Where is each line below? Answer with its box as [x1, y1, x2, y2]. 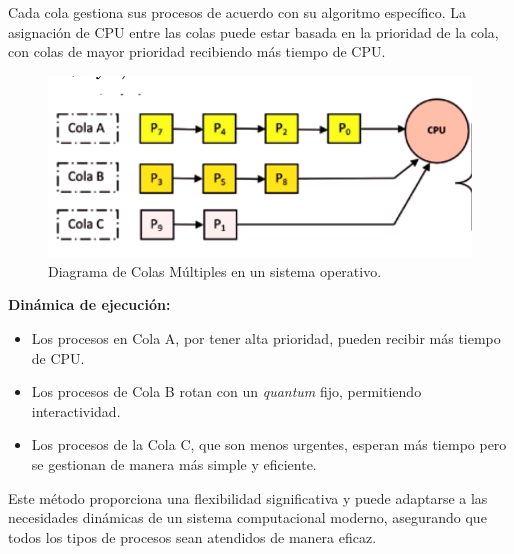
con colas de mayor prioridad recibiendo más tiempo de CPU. [8, 41, 386, 62]
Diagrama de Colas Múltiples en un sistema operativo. [48, 260, 382, 281]
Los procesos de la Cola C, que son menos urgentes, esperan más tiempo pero [31, 434, 507, 455]
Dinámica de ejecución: [8, 294, 171, 315]
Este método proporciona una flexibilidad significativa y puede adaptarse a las [8, 487, 488, 508]
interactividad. [31, 400, 121, 421]
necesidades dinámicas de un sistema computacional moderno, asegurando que [8, 507, 487, 528]
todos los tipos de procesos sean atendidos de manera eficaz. [8, 526, 377, 547]
